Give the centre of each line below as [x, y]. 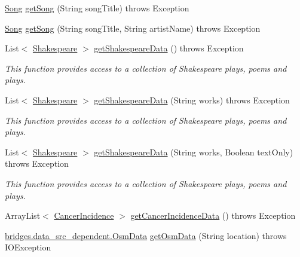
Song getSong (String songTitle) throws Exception [97, 8]
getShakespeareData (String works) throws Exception [192, 100]
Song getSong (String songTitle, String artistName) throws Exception [133, 28]
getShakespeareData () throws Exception [169, 48]
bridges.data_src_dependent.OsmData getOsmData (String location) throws [146, 235]
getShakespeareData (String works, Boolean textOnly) [194, 152]
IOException [28, 247]
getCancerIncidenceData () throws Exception [213, 215]
